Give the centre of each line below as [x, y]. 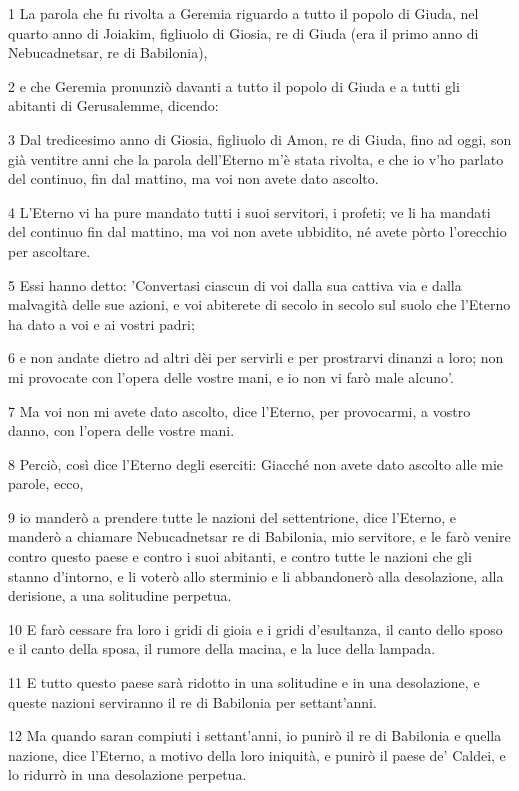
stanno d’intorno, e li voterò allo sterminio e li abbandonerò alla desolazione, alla [256, 575]
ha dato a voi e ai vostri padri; [101, 323]
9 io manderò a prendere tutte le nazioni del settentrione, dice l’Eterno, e [232, 516]
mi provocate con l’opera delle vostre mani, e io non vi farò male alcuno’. [231, 376]
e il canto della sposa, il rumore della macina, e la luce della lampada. [222, 648]
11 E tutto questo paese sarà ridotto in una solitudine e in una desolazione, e [244, 682]
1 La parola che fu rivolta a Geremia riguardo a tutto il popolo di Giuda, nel [243, 13]
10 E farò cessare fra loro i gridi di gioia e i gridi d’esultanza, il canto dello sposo [255, 628]
